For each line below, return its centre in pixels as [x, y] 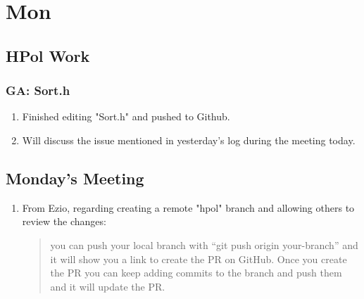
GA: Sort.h [38, 90]
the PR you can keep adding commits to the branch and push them [196, 273]
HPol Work [48, 55]
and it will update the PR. [108, 286]
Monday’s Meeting [75, 178]
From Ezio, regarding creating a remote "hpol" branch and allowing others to [188, 207]
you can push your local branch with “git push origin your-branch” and [204, 244]
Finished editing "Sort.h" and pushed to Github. [126, 116]
